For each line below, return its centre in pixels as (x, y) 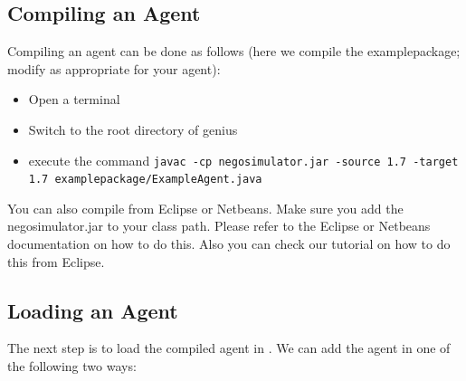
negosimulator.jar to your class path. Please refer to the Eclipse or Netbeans (219, 226)
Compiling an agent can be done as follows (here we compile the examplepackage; (234, 51)
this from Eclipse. (56, 261)
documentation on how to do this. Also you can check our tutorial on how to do (229, 244)
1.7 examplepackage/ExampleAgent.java (145, 180)
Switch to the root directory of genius (133, 129)
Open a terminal (74, 99)
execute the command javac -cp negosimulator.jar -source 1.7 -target (243, 160)
